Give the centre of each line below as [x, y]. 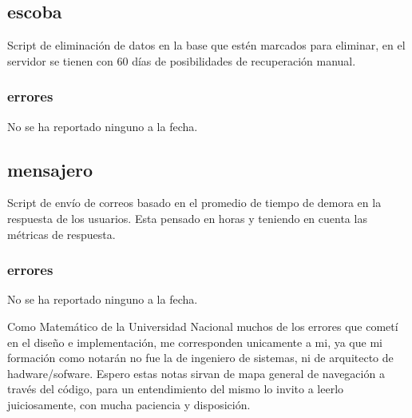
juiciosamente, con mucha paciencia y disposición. [129, 404]
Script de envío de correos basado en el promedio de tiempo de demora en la [194, 203]
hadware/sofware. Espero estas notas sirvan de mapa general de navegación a [196, 373]
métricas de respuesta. [61, 234]
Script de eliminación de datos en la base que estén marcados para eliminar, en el [206, 45]
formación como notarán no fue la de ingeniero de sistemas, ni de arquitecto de [200, 358]
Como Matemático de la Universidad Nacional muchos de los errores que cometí [203, 326]
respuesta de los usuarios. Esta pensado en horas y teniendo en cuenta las [187, 218]
